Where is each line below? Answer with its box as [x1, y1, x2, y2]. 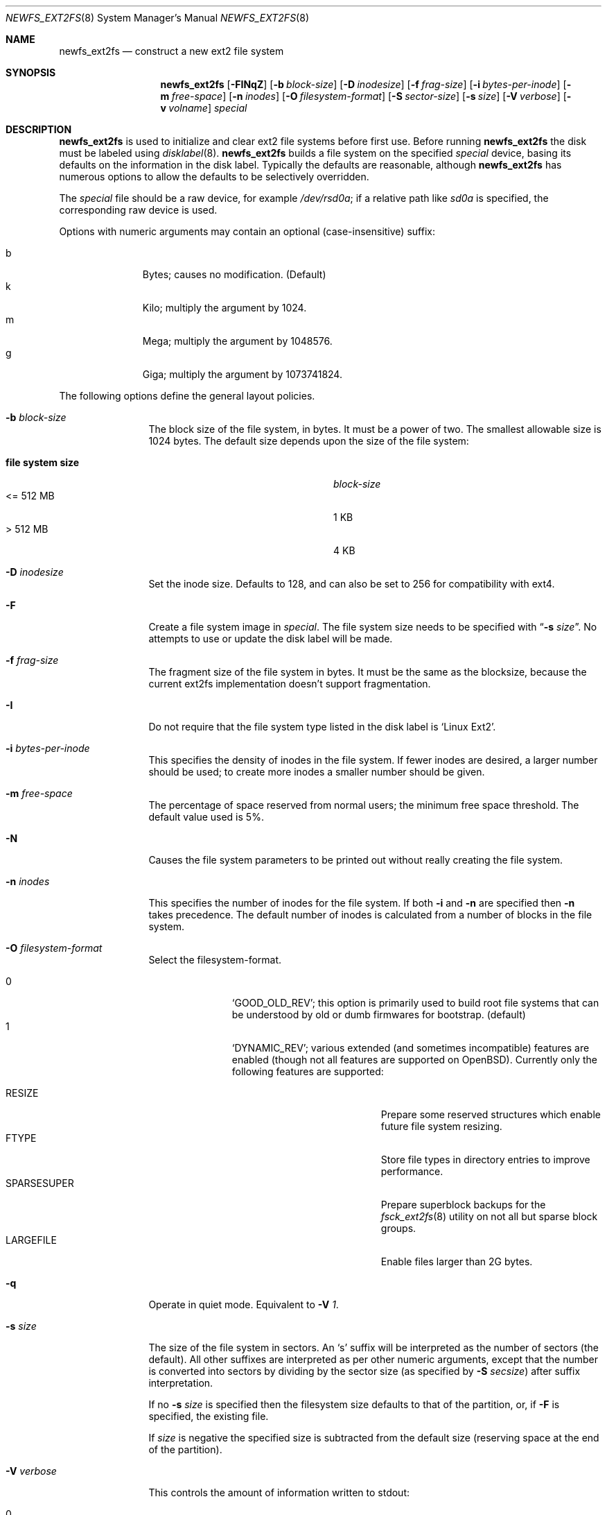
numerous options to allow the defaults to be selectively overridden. [59, 171, 369, 182]
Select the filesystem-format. [148, 954, 282, 966]
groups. [380, 1222, 416, 1234]
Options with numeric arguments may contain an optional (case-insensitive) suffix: [59, 225, 435, 237]
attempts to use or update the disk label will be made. [148, 633, 393, 644]
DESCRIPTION [6, 123, 72, 135]
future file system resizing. [380, 1120, 502, 1132]
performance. [380, 1165, 443, 1177]
